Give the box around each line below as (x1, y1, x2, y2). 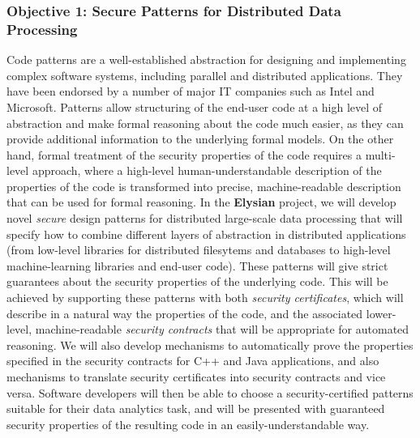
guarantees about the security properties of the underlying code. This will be (6, 273, 388, 290)
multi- (365, 146, 396, 163)
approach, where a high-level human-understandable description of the (32, 162, 382, 179)
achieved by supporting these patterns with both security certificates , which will (6, 289, 404, 306)
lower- (366, 304, 396, 321)
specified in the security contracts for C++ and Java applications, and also (6, 352, 379, 369)
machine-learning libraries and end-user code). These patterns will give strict (6, 257, 388, 274)
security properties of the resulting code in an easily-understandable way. (6, 415, 370, 432)
